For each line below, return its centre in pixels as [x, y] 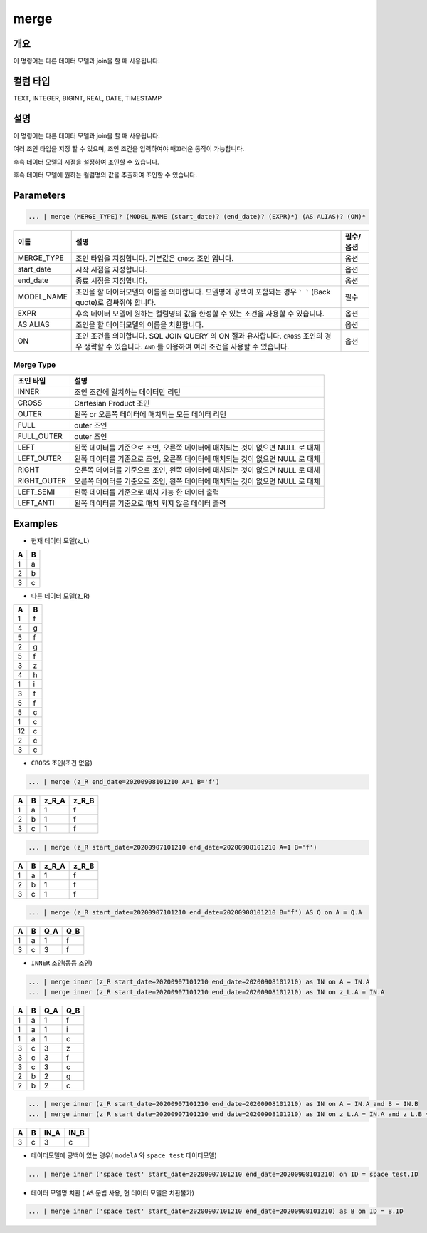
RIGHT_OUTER [42, 480]
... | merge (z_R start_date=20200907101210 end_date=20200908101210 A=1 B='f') [173, 847]
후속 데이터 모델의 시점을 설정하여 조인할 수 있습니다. [86, 162]
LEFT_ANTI [36, 502]
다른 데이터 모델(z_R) [60, 596]
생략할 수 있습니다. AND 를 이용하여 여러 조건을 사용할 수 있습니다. [187, 347]
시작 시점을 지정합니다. [111, 269]
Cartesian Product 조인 [112, 403]
